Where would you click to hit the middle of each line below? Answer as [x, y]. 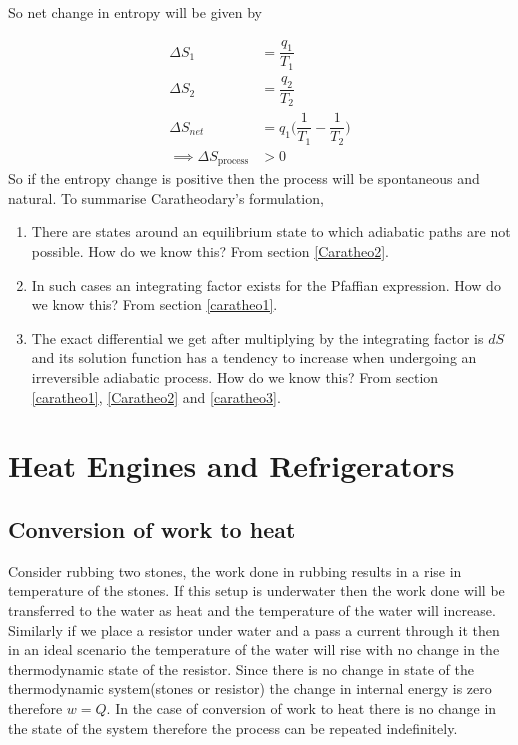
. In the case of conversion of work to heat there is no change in [301, 707]
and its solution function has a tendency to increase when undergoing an [254, 357]
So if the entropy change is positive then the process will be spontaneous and [244, 178]
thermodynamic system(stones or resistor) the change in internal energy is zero [250, 688]
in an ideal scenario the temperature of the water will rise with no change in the [254, 649]
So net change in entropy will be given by [135, 12]
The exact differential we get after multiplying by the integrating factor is [257, 337]
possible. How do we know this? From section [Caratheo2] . [210, 251]
